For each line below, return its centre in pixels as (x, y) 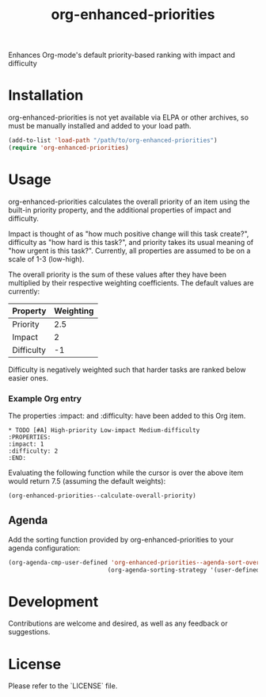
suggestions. (29, 632)
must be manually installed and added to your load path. (100, 126)
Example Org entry (45, 398)
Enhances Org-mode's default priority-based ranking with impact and (122, 55)
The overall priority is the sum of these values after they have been (118, 274)
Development (53, 601)
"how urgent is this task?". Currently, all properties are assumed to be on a (129, 251)
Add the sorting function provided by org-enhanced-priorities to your (121, 539)
